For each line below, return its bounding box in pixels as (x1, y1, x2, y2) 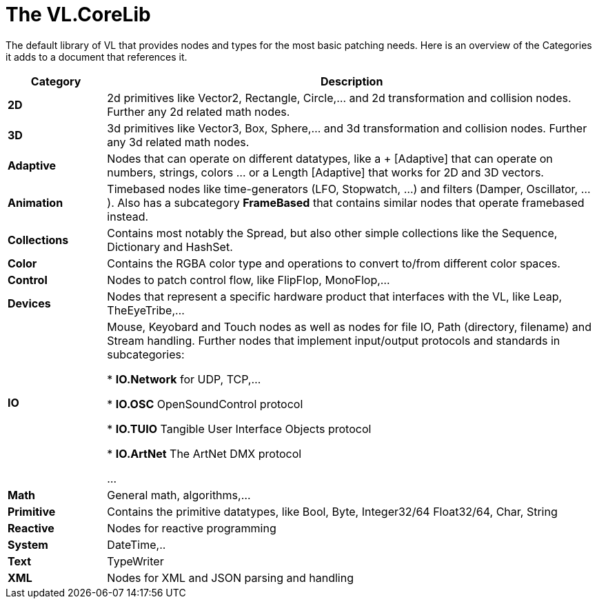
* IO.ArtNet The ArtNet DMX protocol (107, 446, 302, 461)
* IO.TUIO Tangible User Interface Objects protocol (107, 421, 372, 436)
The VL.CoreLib (6, 3, 151, 26)
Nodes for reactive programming (107, 521, 276, 535)
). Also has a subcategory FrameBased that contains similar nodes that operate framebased (107, 195, 585, 210)
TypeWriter (107, 554, 164, 568)
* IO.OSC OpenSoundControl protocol (107, 396, 303, 411)
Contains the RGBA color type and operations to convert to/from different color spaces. (107, 256, 560, 270)
